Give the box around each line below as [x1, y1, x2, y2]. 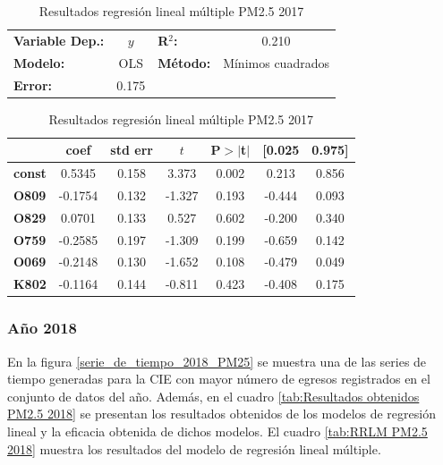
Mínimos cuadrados [223, 53, 329, 72]
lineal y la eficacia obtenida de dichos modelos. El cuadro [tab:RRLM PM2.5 [7, 421, 428, 440]
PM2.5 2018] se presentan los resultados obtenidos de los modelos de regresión [7, 404, 436, 423]
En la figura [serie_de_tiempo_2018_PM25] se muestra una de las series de [7, 351, 427, 370]
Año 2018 [7, 317, 77, 339]
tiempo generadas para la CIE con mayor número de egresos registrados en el [7, 369, 430, 388]
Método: [158, 53, 211, 72]
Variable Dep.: [13, 30, 105, 49]
